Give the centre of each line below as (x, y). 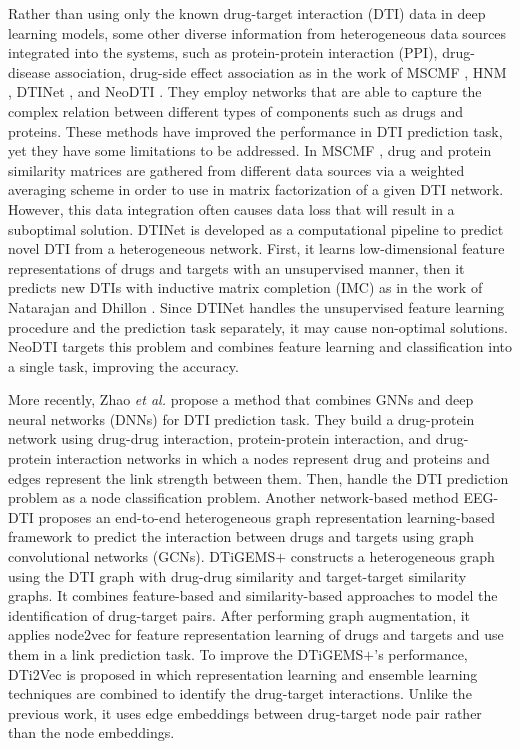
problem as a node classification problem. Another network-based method (233, 497)
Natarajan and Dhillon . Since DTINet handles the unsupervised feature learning (256, 306)
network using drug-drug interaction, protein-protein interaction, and (220, 438)
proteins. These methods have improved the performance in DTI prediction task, (255, 130)
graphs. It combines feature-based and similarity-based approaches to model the (253, 595)
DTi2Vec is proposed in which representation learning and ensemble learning (243, 673)
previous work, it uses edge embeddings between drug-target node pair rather (245, 712)
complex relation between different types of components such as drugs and (236, 110)
